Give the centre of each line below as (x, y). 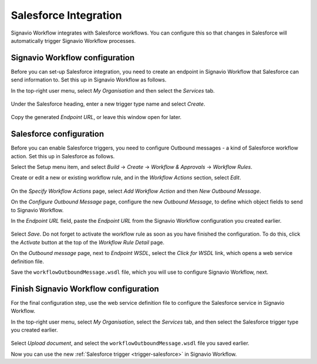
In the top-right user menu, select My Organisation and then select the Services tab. (113, 90)
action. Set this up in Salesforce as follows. (63, 156)
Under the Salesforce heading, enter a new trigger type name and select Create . (108, 104)
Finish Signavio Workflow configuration (85, 289)
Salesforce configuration (58, 134)
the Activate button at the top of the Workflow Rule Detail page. (87, 242)
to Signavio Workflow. (37, 210)
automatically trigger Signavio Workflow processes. (73, 40)
